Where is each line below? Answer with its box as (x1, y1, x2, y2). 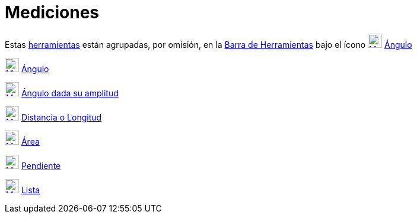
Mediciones (5, 2, 100, 22)
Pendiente (21, 160, 61, 171)
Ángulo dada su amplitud (21, 87, 119, 98)
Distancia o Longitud (21, 112, 102, 122)
